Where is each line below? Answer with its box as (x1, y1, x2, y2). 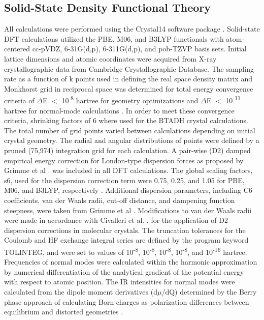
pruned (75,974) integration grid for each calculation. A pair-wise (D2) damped (4, 144, 251, 155)
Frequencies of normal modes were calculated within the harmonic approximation (4, 256, 257, 267)
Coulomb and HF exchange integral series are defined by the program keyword (4, 235, 249, 245)
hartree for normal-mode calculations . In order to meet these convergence (4, 105, 235, 115)
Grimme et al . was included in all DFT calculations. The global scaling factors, (4, 165, 253, 176)
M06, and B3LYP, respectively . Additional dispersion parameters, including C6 (4, 185, 252, 195)
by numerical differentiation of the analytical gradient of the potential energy (4, 266, 244, 277)
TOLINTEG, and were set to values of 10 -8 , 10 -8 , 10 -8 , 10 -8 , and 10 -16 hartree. (4, 245, 247, 257)
